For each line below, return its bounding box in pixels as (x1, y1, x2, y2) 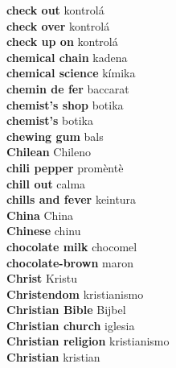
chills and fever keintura (6, 191, 137, 208)
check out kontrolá (6, 2, 104, 18)
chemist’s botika (6, 112, 93, 129)
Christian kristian (6, 349, 100, 366)
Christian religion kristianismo (6, 333, 170, 349)
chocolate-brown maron (6, 254, 134, 271)
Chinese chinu (6, 222, 81, 239)
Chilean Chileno (6, 143, 92, 160)
